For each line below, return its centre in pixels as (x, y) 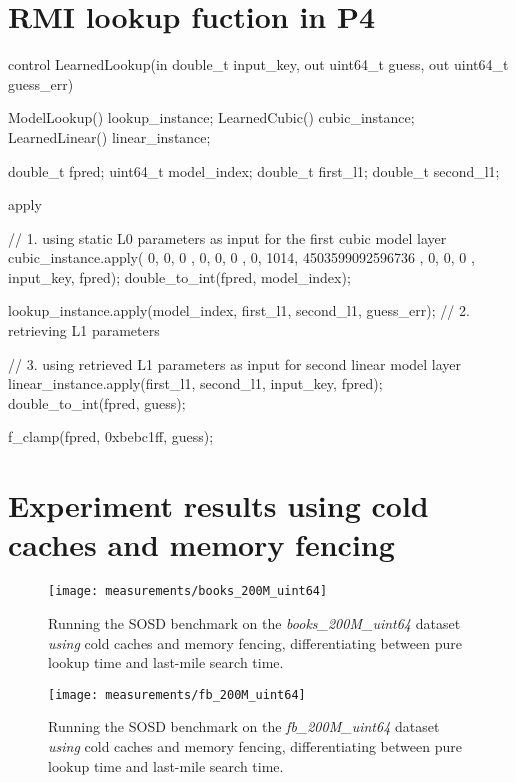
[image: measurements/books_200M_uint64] (188, 591)
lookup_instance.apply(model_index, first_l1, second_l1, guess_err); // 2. (239, 310)
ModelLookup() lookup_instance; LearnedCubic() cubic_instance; (211, 117)
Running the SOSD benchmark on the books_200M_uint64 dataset (254, 623)
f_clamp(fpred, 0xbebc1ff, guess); (111, 436)
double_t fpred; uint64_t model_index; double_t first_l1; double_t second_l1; (254, 170)
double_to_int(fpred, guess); (97, 402)
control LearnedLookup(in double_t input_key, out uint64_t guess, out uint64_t (258, 64)
